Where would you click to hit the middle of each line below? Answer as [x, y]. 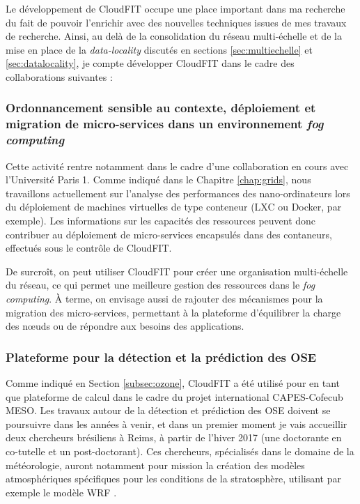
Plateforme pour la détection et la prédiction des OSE [161, 357]
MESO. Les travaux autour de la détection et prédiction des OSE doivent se [168, 410]
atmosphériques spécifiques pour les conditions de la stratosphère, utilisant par [173, 479]
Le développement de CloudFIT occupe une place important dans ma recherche [175, 8]
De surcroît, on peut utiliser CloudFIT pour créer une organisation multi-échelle [177, 271]
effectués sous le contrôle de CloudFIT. [89, 248]
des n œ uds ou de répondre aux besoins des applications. [125, 326]
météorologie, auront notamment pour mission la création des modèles [155, 465]
